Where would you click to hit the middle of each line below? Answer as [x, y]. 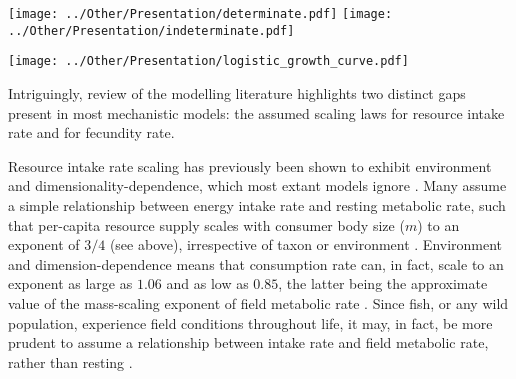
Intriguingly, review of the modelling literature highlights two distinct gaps [237, 92]
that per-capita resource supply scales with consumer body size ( [206, 224]
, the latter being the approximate [383, 283]
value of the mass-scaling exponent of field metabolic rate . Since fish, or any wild [258, 302]
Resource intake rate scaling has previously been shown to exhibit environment [250, 165]
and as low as [207, 283]
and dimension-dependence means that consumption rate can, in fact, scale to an [256, 263]
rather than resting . [70, 361]
